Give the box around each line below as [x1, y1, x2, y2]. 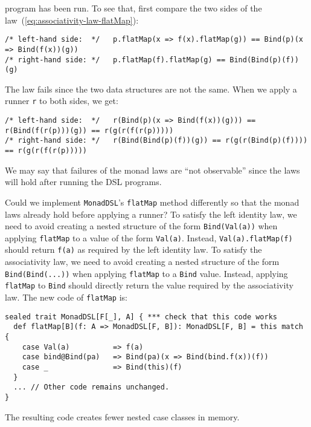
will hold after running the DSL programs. [5, 175, 162, 188]
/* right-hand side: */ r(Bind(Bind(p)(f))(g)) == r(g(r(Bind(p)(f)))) [5, 136, 308, 145]
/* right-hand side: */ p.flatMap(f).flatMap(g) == [5, 55, 226, 64]
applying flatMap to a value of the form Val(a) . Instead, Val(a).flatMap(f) [5, 231, 293, 244]
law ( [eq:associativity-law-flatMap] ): [5, 13, 139, 26]
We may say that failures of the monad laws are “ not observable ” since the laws [5, 163, 300, 176]
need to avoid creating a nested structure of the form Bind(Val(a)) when [5, 220, 278, 232]
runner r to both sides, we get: [5, 94, 118, 107]
